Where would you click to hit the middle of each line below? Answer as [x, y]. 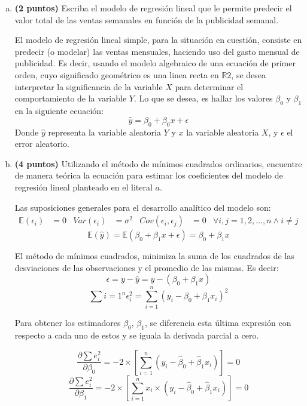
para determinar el [209, 86]
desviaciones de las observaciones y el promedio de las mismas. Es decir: [147, 267]
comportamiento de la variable [71, 98]
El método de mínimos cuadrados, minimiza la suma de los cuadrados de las [154, 256]
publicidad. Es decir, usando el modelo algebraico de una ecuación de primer [155, 63]
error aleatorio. [42, 144]
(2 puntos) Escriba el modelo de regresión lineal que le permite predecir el [153, 8]
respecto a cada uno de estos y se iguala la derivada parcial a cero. [137, 335]
